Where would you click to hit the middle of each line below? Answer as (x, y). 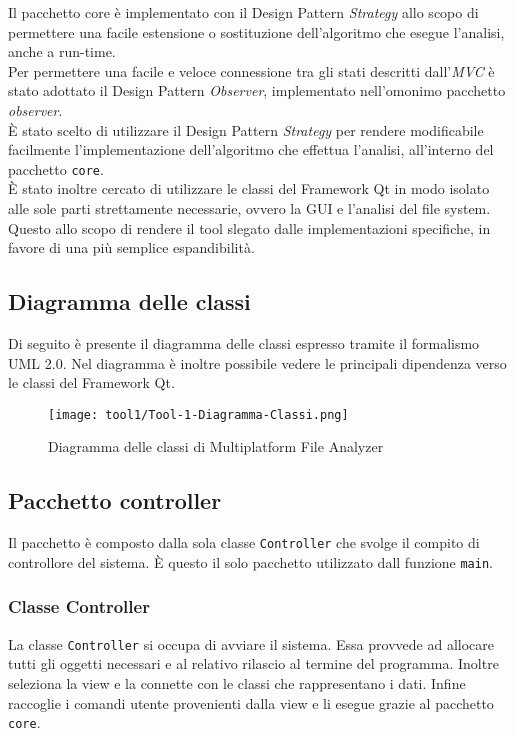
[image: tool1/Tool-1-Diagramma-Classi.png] (198, 414)
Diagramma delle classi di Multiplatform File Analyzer (216, 446)
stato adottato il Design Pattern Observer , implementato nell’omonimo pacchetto (257, 90)
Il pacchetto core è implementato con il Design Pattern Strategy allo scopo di (243, 12)
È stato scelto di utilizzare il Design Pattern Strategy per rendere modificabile (246, 129)
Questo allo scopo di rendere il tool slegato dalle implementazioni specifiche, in (249, 227)
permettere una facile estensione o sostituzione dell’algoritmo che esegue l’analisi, (256, 31)
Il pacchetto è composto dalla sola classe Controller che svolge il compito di (244, 542)
